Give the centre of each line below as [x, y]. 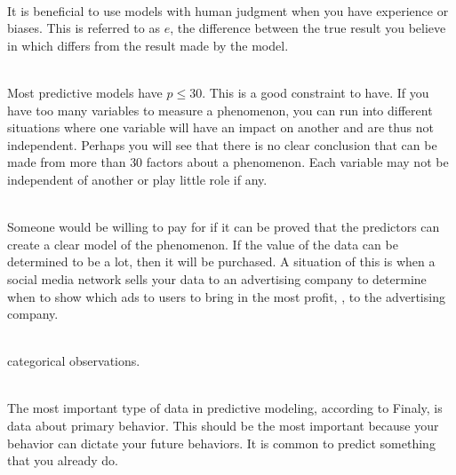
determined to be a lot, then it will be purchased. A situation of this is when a [221, 261]
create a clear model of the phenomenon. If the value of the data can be [203, 244]
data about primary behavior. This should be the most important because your [223, 426]
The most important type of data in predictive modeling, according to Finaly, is [225, 408]
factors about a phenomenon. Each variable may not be [297, 162]
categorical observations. [74, 361]
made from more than [67, 162]
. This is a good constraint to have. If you [316, 92]
